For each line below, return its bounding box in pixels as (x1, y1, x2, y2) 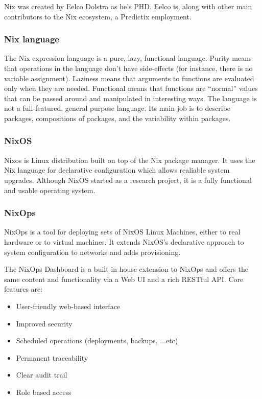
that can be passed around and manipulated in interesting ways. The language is (4, 92, 257, 103)
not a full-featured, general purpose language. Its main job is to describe (4, 103, 231, 113)
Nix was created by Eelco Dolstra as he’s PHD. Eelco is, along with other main (4, 1, 252, 11)
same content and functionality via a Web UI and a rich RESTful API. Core (4, 273, 244, 284)
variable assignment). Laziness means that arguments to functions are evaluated (4, 73, 254, 83)
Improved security (16, 318, 73, 328)
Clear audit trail (16, 369, 67, 380)
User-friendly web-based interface (16, 300, 121, 311)
